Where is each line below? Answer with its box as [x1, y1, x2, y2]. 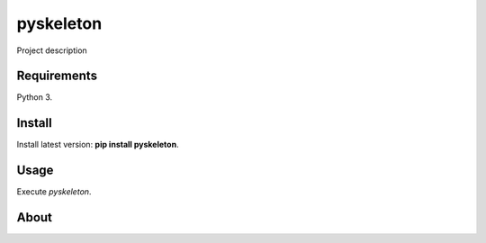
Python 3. [16, 92, 53, 103]
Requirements [16, 68, 98, 84]
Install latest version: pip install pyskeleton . [16, 139, 179, 150]
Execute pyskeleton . [16, 186, 92, 197]
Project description [16, 45, 87, 56]
